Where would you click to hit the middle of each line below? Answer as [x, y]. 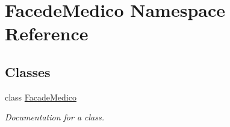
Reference [47, 33]
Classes [28, 71]
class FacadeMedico [41, 97]
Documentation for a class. [54, 117]
